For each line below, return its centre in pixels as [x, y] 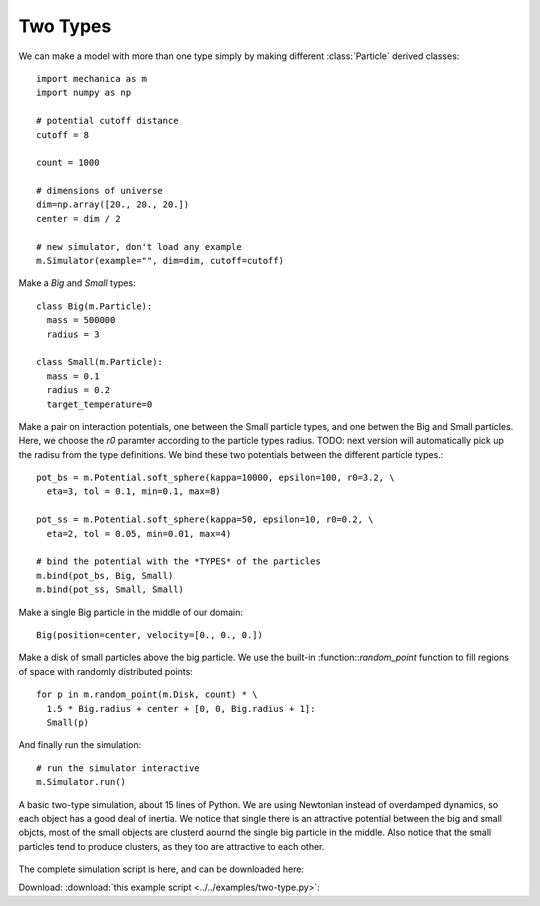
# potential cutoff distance [107, 121]
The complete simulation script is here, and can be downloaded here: [161, 869]
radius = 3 [73, 334]
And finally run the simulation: [80, 745]
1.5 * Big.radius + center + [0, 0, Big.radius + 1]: [181, 708]
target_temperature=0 [99, 404]
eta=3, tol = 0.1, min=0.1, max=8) [134, 491]
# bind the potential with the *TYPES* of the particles [179, 561]
